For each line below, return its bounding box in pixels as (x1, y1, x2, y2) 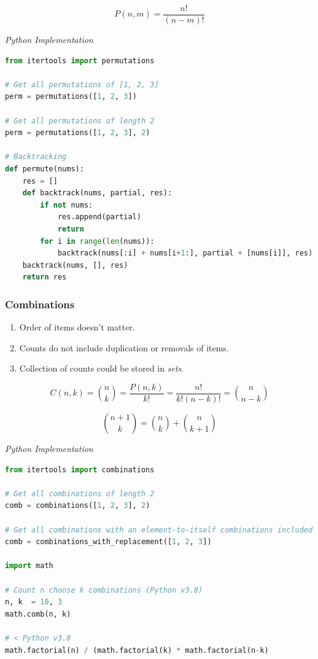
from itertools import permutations (5, 56, 155, 65)
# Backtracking (5, 152, 67, 162)
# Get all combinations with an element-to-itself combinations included (5, 525, 313, 534)
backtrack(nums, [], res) (22, 260, 128, 270)
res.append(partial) (57, 213, 141, 222)
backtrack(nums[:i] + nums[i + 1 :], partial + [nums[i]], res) (57, 249, 313, 258)
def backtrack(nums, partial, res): (22, 189, 173, 198)
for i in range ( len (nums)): (40, 236, 155, 246)
